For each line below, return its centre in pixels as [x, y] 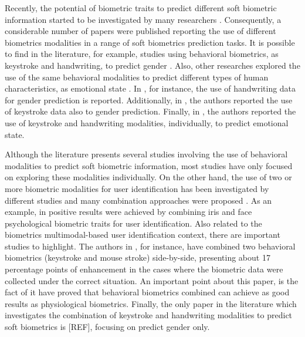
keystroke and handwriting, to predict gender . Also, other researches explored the [152, 65]
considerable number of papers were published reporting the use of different [140, 31]
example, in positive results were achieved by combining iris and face [128, 212]
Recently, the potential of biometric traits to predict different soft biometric [141, 8]
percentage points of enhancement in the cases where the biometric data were [144, 269]
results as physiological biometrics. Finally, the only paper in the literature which [151, 303]
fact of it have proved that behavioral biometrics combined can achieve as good [147, 292]
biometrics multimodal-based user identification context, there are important [143, 235]
